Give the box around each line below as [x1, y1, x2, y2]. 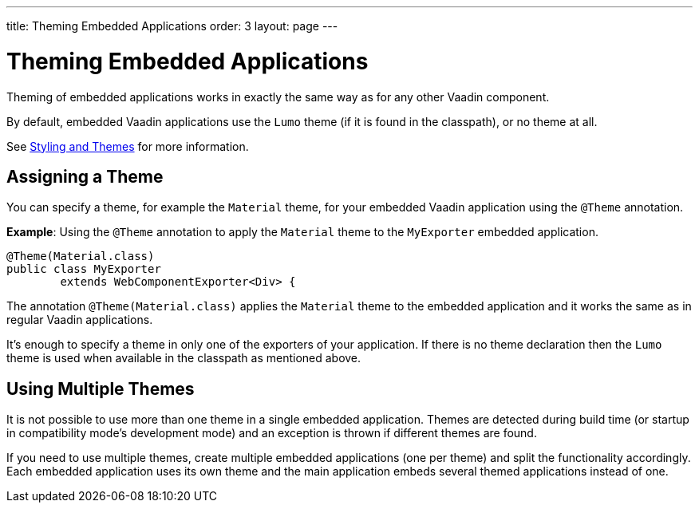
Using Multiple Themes [6, 378, 195, 399]
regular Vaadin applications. [6, 313, 153, 327]
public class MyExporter [6, 262, 161, 276]
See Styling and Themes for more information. [6, 139, 249, 153]
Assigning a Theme [6, 166, 164, 187]
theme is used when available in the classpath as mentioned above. [6, 351, 361, 365]
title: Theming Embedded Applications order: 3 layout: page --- [6, 19, 338, 33]
